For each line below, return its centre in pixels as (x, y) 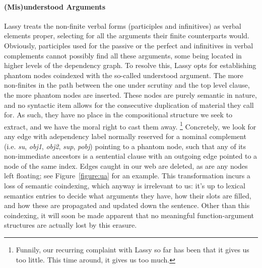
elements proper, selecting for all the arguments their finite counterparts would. (127, 36)
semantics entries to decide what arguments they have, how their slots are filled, (128, 195)
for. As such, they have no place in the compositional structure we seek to (118, 115)
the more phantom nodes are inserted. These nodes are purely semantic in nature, (130, 94)
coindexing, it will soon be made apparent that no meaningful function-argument (129, 215)
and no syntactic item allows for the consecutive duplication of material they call (129, 105)
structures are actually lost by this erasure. (71, 225)
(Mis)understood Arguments (55, 6)
